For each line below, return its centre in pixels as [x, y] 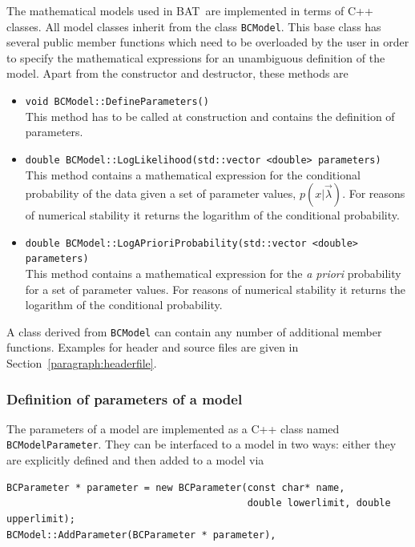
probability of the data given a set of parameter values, [161, 193]
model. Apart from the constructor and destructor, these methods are [177, 73]
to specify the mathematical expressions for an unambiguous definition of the [196, 57]
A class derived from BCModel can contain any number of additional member [194, 331]
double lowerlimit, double [319, 503]
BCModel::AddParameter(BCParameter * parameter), [141, 535]
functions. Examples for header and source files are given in [153, 347]
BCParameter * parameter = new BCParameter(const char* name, [176, 487]
